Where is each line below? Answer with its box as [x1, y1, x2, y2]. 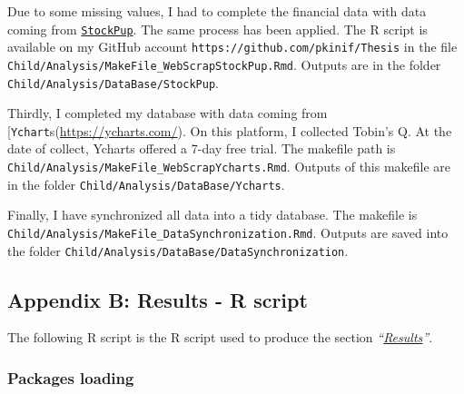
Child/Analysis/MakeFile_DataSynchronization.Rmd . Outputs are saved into [7, 222, 449, 241]
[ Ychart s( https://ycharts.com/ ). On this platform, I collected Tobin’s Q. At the [7, 121, 452, 140]
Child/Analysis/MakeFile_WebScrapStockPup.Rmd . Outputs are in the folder [7, 54, 441, 74]
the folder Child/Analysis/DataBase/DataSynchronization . [7, 241, 349, 260]
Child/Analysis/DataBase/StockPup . [7, 73, 219, 92]
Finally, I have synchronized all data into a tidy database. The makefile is [7, 205, 418, 224]
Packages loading [7, 367, 134, 389]
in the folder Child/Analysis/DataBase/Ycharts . [7, 174, 285, 193]
